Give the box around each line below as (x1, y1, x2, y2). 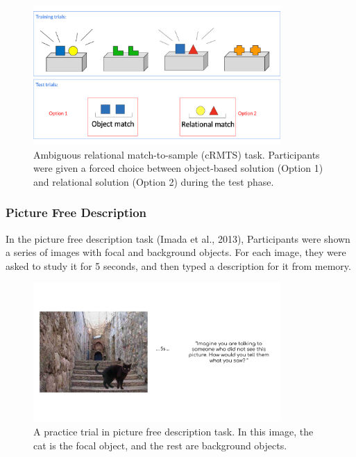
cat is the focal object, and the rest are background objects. (33, 438, 287, 452)
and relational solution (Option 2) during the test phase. (33, 174, 274, 189)
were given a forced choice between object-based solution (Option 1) (33, 161, 323, 175)
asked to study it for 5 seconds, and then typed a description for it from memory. (6, 258, 351, 273)
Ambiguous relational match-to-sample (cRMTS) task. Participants (33, 147, 320, 161)
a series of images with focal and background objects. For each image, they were (6, 245, 346, 259)
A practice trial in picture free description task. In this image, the (33, 424, 314, 438)
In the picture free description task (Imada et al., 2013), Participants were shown (6, 231, 350, 246)
